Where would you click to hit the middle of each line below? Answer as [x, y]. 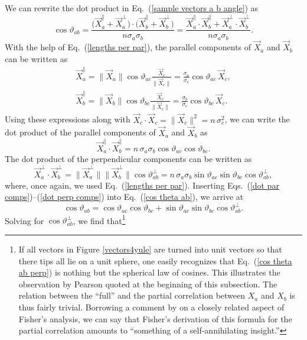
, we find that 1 [99, 219]
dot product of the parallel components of [80, 132]
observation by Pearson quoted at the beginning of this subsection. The [148, 284]
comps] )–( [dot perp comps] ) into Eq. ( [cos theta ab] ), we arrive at [124, 197]
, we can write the [257, 119]
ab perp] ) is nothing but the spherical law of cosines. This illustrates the [149, 272]
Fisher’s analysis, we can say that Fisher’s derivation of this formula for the [155, 318]
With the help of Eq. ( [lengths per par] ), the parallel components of [128, 47]
